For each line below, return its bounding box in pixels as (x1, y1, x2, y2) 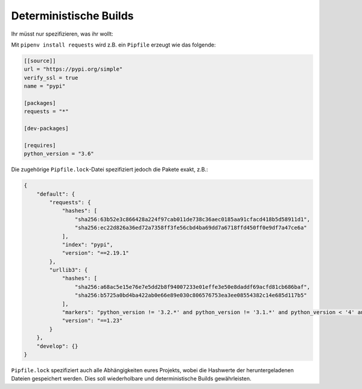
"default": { (36, 190, 75, 198)
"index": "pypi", (62, 241, 113, 248)
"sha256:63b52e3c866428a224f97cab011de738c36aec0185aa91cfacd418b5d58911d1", (74, 216, 311, 223)
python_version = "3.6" (24, 150, 95, 157)
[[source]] (24, 57, 56, 64)
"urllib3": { (49, 266, 88, 274)
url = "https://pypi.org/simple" (24, 66, 123, 72)
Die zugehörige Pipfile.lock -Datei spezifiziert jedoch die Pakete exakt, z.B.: (11, 166, 208, 173)
